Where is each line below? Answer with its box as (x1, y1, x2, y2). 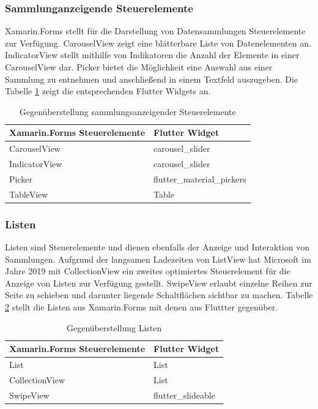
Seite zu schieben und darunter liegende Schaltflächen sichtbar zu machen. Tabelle (5, 288, 313, 301)
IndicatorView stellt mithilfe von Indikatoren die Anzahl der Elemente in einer (5, 48, 300, 61)
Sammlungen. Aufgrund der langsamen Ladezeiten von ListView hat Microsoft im (5, 252, 311, 265)
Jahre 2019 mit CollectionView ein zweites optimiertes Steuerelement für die (5, 265, 290, 277)
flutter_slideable (153, 388, 215, 401)
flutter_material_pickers (153, 172, 246, 185)
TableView (9, 187, 48, 200)
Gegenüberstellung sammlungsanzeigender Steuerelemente (19, 105, 236, 118)
